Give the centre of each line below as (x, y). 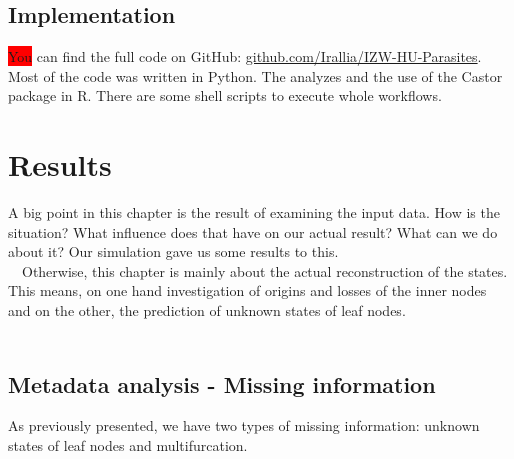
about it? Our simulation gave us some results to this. (173, 251)
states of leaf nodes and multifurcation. (128, 445)
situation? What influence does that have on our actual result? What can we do (253, 231)
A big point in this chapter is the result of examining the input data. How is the (254, 212)
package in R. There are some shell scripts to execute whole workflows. (225, 95)
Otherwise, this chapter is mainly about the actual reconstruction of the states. (264, 270)
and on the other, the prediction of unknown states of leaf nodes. (207, 310)
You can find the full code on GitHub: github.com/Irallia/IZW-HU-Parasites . (245, 56)
